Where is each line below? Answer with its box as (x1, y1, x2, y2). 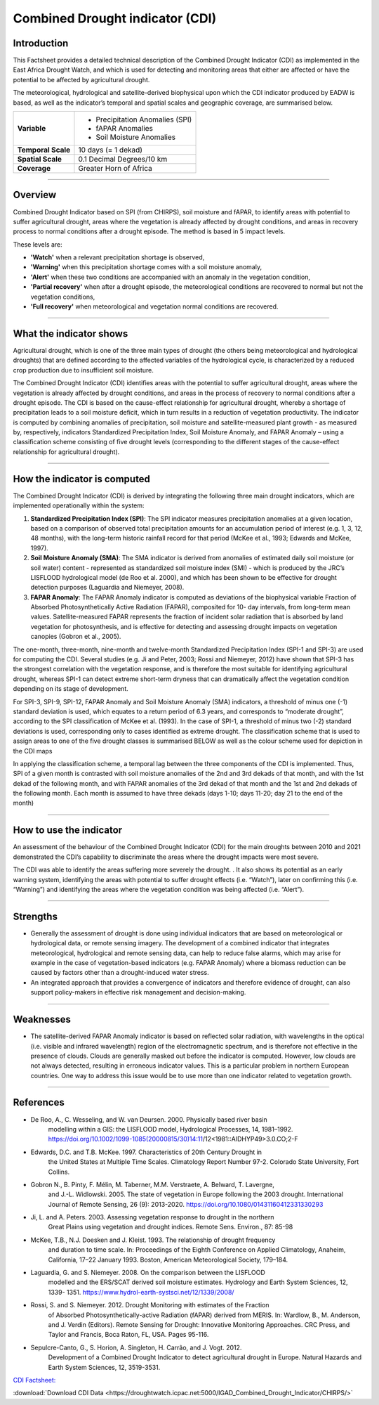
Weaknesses (13, 1014, 72, 1025)
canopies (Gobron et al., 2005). (30, 633, 121, 641)
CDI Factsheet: (13, 1375, 56, 1384)
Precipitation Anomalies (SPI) (95, 115, 192, 124)
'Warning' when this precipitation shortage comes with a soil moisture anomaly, (30, 263, 262, 271)
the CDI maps (13, 746, 53, 755)
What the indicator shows (13, 328, 128, 339)
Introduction (13, 37, 69, 49)
